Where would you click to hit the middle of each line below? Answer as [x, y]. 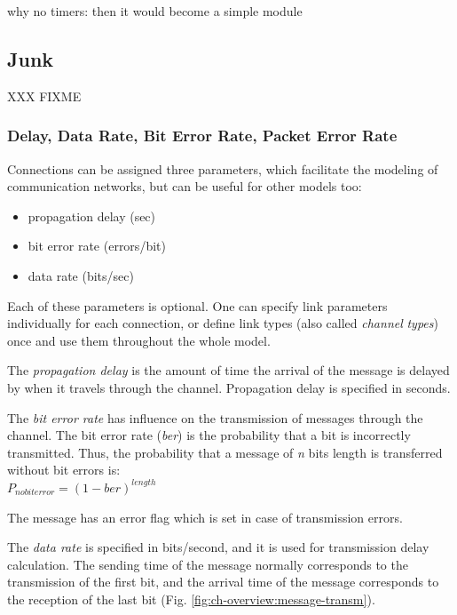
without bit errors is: [64, 470]
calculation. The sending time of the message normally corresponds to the [208, 564]
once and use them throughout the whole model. [139, 340]
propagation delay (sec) [92, 216]
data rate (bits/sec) [81, 275]
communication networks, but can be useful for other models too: [185, 186]
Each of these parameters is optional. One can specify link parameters [197, 305]
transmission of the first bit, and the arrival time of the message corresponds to [223, 582]
